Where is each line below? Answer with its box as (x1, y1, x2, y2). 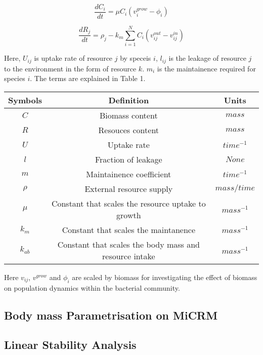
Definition (108, 94, 149, 106)
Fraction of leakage (95, 153, 162, 165)
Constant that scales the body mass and (57, 238, 200, 250)
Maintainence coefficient (86, 168, 171, 180)
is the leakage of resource (168, 53, 246, 63)
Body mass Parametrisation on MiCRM (4, 307, 218, 323)
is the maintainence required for (157, 63, 256, 73)
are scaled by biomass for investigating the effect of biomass (72, 271, 257, 282)
